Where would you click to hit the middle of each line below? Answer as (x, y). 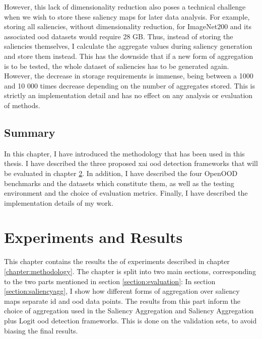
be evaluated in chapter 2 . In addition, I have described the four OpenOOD (121, 173)
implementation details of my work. (59, 202)
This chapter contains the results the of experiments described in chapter (117, 261)
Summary (30, 132)
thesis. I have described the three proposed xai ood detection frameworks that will (131, 163)
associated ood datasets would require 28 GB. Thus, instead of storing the (119, 36)
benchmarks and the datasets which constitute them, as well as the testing (119, 183)
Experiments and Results (93, 237)
